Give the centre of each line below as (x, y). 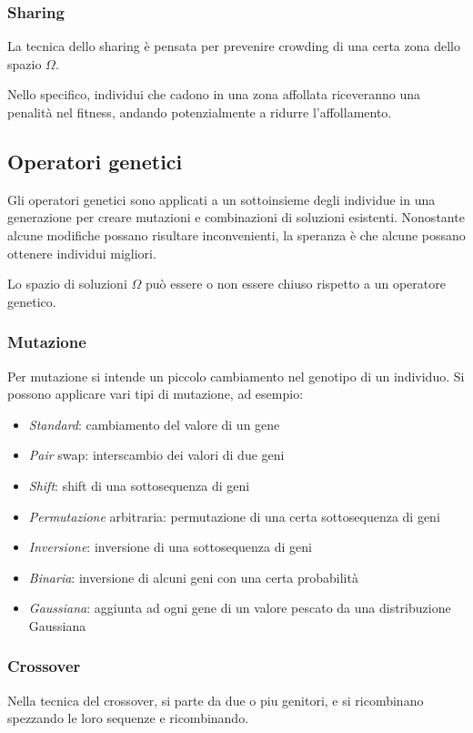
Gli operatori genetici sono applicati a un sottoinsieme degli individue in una (221, 199)
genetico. (32, 301)
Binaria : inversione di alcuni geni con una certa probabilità (193, 577)
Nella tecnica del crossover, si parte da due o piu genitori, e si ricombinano (216, 700)
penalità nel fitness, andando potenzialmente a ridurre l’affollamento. (200, 112)
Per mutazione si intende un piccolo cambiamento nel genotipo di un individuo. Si (236, 376)
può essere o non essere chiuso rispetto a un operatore (295, 284)
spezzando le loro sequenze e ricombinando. (128, 718)
